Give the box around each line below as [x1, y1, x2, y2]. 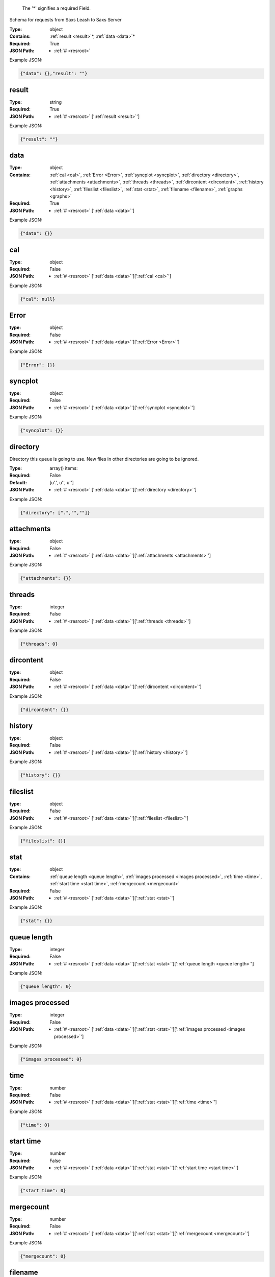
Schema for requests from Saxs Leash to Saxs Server [9, 17, 122, 23]
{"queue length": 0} [20, 983, 71, 989]
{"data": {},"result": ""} [20, 70, 88, 77]
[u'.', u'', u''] [49, 479, 74, 485]
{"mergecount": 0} [20, 1254, 66, 1259]
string [49, 99, 62, 105]
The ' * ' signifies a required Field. [22, 5, 91, 11]
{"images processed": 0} [20, 1056, 82, 1062]
